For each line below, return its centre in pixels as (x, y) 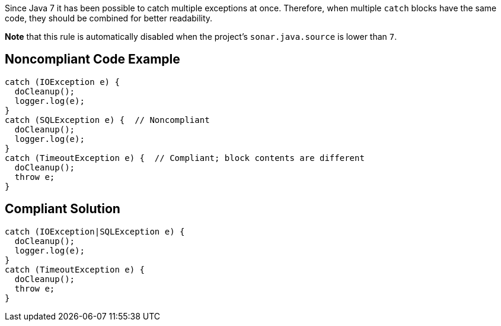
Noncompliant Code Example (92, 59)
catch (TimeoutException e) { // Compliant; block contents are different (185, 158)
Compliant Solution (63, 209)
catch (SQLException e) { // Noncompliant (107, 120)
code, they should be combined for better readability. (109, 18)
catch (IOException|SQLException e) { (95, 231)
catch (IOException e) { (62, 82)
